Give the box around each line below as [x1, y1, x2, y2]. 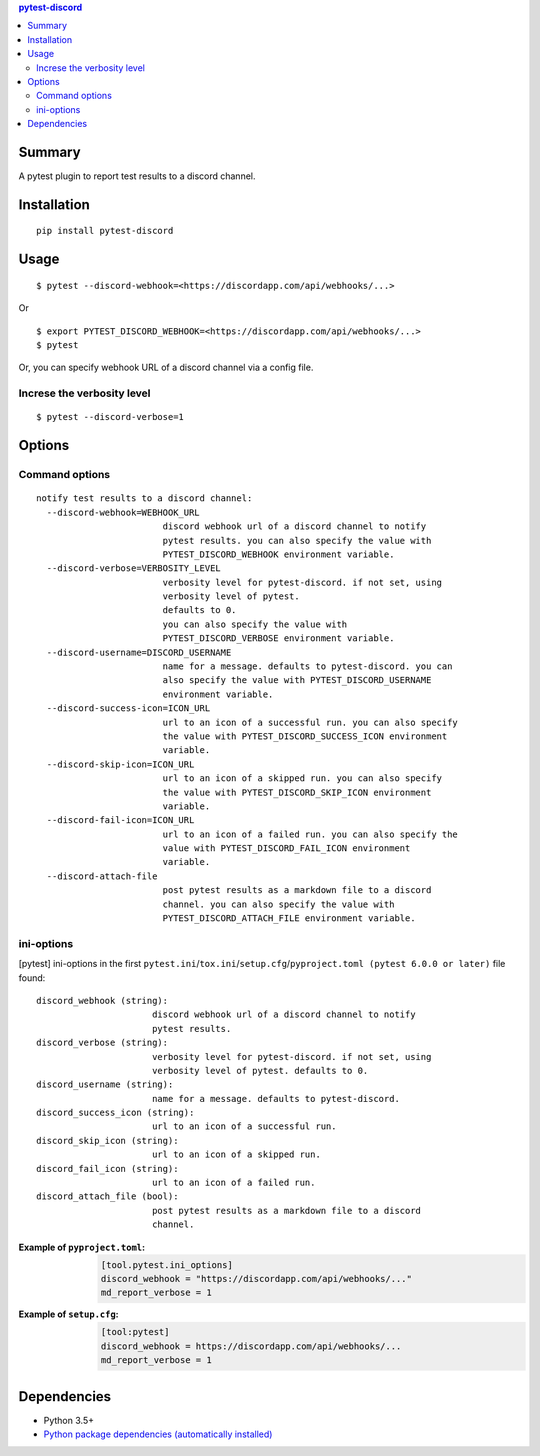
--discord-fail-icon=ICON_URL [46, 815, 195, 826]
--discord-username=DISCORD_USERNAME [46, 646, 232, 658]
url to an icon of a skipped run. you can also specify [162, 773, 443, 784]
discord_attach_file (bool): [36, 1191, 179, 1202]
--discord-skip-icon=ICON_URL [46, 758, 195, 770]
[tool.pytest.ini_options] [100, 1259, 234, 1270]
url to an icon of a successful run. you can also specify [162, 716, 459, 728]
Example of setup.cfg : [18, 1308, 119, 1320]
